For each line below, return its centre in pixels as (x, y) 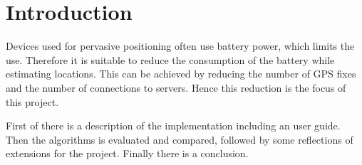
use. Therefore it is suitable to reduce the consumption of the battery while (170, 59)
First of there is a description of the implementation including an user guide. (173, 126)
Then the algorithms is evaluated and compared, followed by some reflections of (180, 139)
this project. (32, 101)
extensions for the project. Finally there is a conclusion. (127, 153)
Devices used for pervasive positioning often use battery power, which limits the (180, 46)
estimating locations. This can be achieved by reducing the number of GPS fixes (181, 74)
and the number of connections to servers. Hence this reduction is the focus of (176, 87)
